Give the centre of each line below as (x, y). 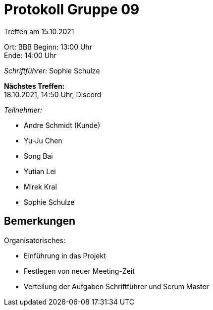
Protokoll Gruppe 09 (72, 9)
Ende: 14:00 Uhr (30, 55)
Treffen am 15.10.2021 (39, 31)
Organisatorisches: (35, 240)
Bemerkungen (40, 221)
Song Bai (38, 156)
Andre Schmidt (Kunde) (62, 125)
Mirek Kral (40, 186)
